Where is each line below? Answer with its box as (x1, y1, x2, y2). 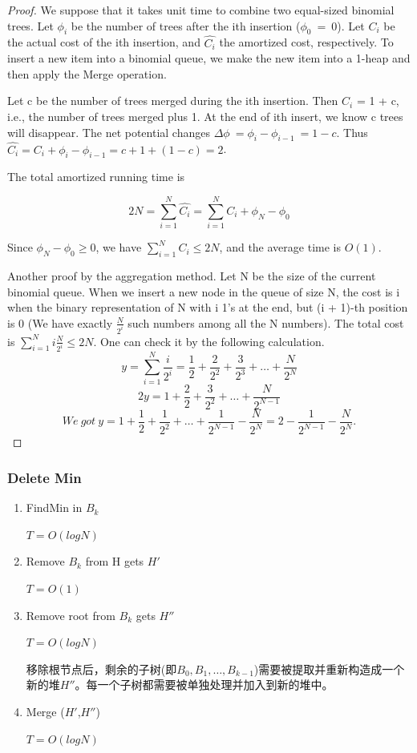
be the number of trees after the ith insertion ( (71, 17, 301, 34)
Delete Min (7, 467, 82, 487)
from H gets (85, 553, 144, 570)
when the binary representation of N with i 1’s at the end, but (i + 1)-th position (7, 299, 408, 316)
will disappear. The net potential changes (7, 123, 210, 140)
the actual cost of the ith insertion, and (7, 34, 200, 50)
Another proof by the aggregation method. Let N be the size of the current (7, 267, 376, 284)
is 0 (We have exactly (7, 314, 113, 331)
